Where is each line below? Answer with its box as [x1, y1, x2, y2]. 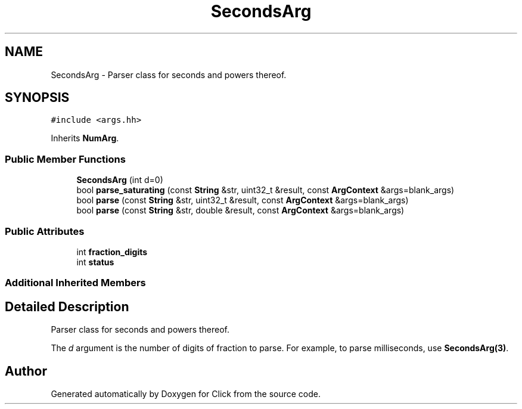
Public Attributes [5, 225, 85, 237]
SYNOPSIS [5, 90, 70, 106]
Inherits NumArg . [51, 133, 119, 144]
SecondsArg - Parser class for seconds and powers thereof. [51, 69, 287, 80]
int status [76, 256, 114, 267]
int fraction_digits [76, 246, 148, 257]
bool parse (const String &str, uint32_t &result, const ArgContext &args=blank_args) [76, 195, 409, 206]
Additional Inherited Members [5, 277, 146, 289]
